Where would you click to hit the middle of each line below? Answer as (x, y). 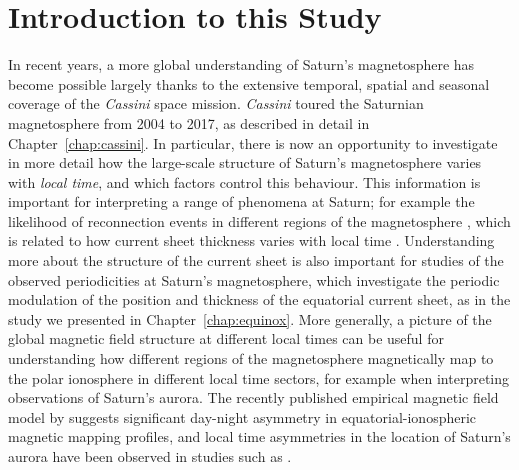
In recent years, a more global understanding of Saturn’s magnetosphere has (241, 64)
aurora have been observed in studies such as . (150, 456)
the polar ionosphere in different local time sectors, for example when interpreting (259, 377)
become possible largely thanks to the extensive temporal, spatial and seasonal (249, 83)
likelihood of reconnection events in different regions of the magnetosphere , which (259, 220)
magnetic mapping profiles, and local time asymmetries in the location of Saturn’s (259, 436)
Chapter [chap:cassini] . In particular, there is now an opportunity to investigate (253, 142)
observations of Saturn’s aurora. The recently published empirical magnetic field (253, 397)
